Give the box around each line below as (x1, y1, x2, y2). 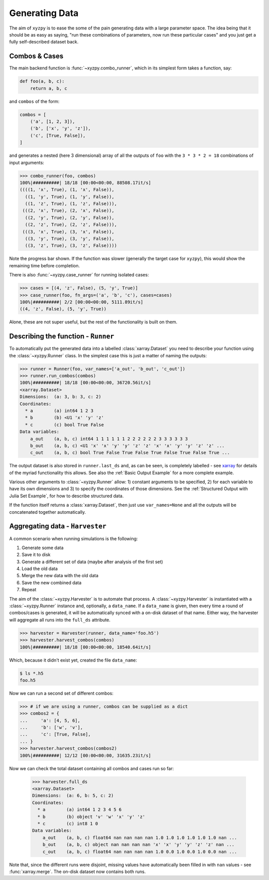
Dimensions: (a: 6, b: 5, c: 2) (32, 793, 114, 799)
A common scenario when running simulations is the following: (9, 535, 138, 542)
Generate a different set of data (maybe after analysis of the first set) (21, 559, 163, 565)
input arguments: (9, 159, 44, 165)
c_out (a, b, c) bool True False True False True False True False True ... (30, 450, 230, 456)
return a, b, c (30, 85, 67, 91)
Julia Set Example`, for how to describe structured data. (9, 493, 124, 499)
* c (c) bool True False (25, 422, 104, 427)
